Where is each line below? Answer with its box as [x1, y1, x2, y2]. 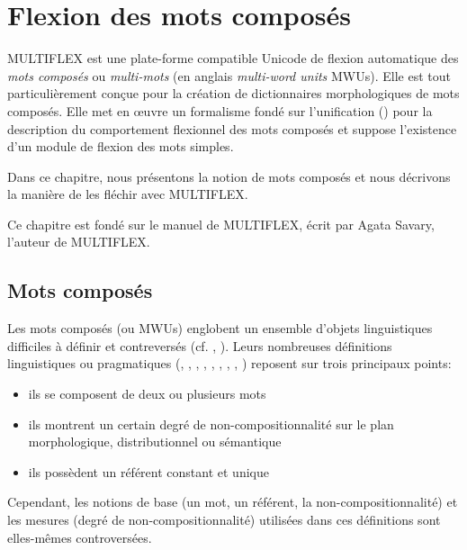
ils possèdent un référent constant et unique [28, 462, 269, 481]
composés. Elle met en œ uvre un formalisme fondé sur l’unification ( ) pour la [7, 101, 433, 120]
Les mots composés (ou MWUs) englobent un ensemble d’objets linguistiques [7, 319, 433, 338]
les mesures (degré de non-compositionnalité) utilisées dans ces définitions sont [7, 510, 441, 529]
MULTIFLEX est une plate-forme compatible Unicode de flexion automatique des [7, 49, 459, 68]
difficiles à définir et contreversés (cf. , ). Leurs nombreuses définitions [7, 336, 392, 355]
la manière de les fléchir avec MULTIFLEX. [7, 185, 248, 203]
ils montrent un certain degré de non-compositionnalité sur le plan [28, 414, 394, 433]
